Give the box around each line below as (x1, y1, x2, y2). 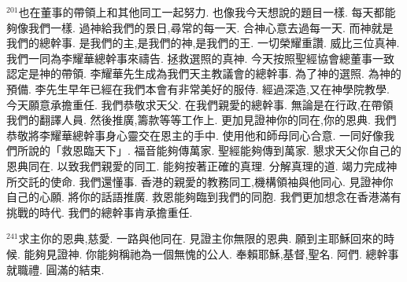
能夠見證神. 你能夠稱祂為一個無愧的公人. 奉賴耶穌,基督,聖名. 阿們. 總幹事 (24, 245, 399, 262)
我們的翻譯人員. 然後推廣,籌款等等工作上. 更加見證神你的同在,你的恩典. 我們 (6, 112, 397, 128)
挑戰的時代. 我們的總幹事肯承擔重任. (6, 203, 193, 220)
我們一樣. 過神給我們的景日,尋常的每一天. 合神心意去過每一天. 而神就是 (28, 19, 394, 35)
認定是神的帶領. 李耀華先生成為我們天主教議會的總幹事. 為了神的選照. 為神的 (6, 65, 401, 82)
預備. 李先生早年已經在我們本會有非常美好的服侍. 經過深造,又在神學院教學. (6, 80, 390, 97)
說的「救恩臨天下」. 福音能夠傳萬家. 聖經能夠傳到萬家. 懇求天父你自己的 (28, 142, 401, 159)
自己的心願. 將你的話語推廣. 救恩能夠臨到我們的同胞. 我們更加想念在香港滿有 (6, 189, 401, 205)
